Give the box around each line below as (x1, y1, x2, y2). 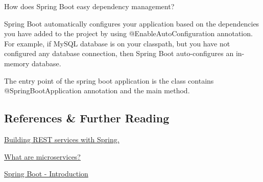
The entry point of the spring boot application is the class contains (4, 75, 214, 86)
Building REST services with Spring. (4, 134, 119, 144)
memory (4, 58, 30, 68)
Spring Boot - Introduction (4, 168, 88, 179)
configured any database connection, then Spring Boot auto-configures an (4, 48, 234, 59)
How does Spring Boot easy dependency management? (4, 1, 175, 11)
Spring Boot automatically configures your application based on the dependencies (4, 18, 259, 29)
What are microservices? (4, 151, 81, 162)
